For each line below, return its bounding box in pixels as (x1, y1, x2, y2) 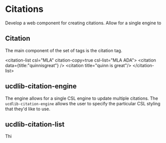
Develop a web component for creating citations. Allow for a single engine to (5, 20, 162, 26)
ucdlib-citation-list (5, 120, 65, 129)
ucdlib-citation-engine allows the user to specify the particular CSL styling (5, 100, 161, 106)
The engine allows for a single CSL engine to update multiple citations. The (5, 95, 159, 101)
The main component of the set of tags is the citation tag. (5, 47, 122, 53)
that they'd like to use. (5, 106, 51, 112)
